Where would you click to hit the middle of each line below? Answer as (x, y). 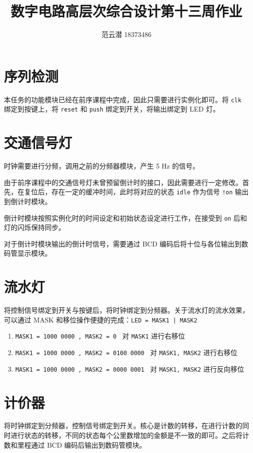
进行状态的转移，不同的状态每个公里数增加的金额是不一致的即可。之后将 (126, 435)
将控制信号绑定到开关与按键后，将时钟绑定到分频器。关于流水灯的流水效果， (126, 310)
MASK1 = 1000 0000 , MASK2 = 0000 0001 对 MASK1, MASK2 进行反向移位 (130, 368)
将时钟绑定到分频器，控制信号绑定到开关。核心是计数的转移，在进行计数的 (123, 425)
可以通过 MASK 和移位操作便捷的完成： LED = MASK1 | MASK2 (101, 319)
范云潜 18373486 (126, 34)
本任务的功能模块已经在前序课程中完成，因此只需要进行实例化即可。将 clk (123, 99)
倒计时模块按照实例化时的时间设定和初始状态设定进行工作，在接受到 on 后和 (126, 217)
